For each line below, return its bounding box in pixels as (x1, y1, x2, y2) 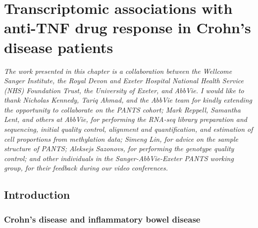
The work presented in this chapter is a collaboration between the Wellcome (4, 65, 232, 76)
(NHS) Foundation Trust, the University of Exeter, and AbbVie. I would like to (4, 85, 244, 95)
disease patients (4, 37, 113, 57)
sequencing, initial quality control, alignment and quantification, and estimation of (4, 124, 253, 134)
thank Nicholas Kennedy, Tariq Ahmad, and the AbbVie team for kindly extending (4, 95, 252, 105)
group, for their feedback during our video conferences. (4, 163, 168, 173)
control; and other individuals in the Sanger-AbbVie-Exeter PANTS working (4, 153, 234, 163)
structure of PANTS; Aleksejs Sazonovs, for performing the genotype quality (4, 143, 234, 154)
